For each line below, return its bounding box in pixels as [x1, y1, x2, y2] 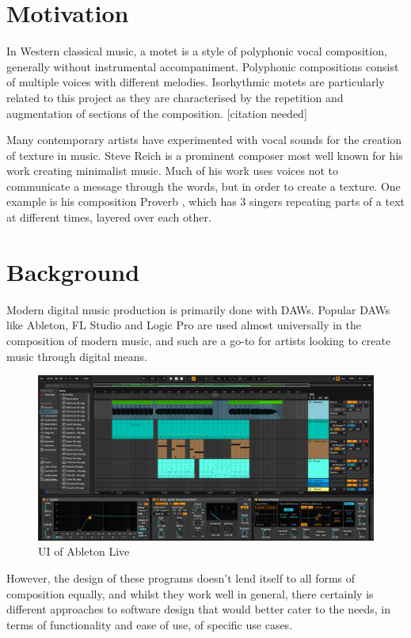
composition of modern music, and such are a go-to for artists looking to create [6, 332, 391, 348]
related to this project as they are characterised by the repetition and [6, 89, 344, 105]
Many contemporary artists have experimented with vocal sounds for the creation [6, 131, 402, 148]
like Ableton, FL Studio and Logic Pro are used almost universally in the [6, 317, 361, 333]
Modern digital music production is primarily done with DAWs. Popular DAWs [6, 301, 390, 317]
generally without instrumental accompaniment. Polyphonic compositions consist [6, 58, 399, 74]
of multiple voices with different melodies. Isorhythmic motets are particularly [6, 74, 385, 90]
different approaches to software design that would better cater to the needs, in [6, 601, 391, 617]
